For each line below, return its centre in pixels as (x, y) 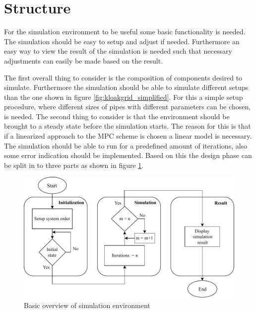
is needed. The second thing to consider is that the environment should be (117, 116)
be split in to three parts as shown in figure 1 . (74, 165)
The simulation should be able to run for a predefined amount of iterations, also (126, 145)
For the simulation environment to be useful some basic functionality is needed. (125, 32)
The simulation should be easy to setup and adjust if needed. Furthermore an (122, 41)
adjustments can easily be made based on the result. (84, 60)
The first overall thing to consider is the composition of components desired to (123, 77)
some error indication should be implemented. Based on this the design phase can (128, 155)
